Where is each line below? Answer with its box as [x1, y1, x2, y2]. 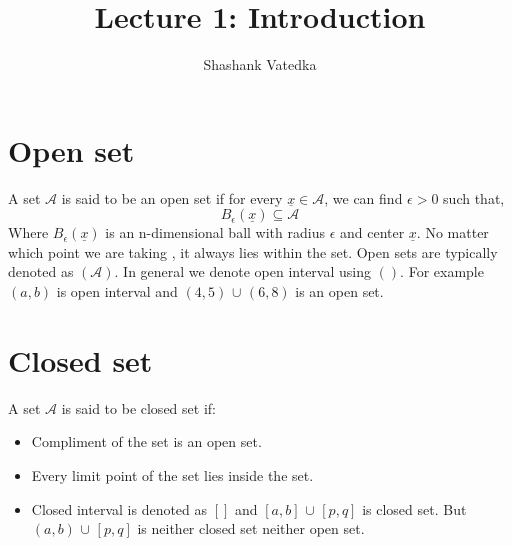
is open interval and [56, 281, 178, 302]
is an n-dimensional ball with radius [105, 222, 325, 243]
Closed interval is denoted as [31, 498, 208, 519]
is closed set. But [362, 498, 467, 519]
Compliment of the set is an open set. [31, 431, 262, 452]
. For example [400, 261, 484, 282]
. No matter [416, 222, 489, 243]
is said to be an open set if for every [61, 187, 283, 208]
